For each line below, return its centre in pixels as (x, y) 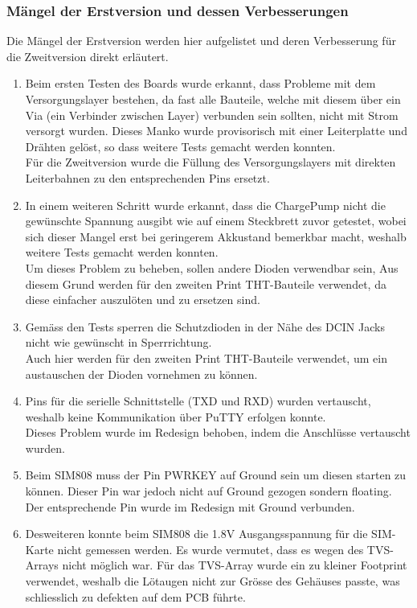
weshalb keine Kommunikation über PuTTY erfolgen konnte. (176, 416)
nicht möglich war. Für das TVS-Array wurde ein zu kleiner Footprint (235, 565)
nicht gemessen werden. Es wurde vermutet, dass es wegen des (211, 549)
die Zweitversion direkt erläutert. (88, 56)
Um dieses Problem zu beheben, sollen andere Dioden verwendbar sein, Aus (212, 267)
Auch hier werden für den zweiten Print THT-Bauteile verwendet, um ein (206, 357)
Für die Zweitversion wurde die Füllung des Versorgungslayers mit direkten (211, 162)
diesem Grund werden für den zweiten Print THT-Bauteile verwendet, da (206, 283)
